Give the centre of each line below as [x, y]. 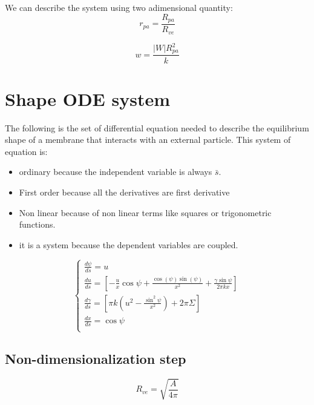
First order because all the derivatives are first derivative [124, 192]
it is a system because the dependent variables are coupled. [129, 244]
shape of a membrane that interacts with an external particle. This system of [148, 140]
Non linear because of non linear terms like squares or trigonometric [145, 212]
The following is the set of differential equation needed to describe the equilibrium [157, 127]
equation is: [26, 151]
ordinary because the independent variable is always [116, 172]
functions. [37, 224]
